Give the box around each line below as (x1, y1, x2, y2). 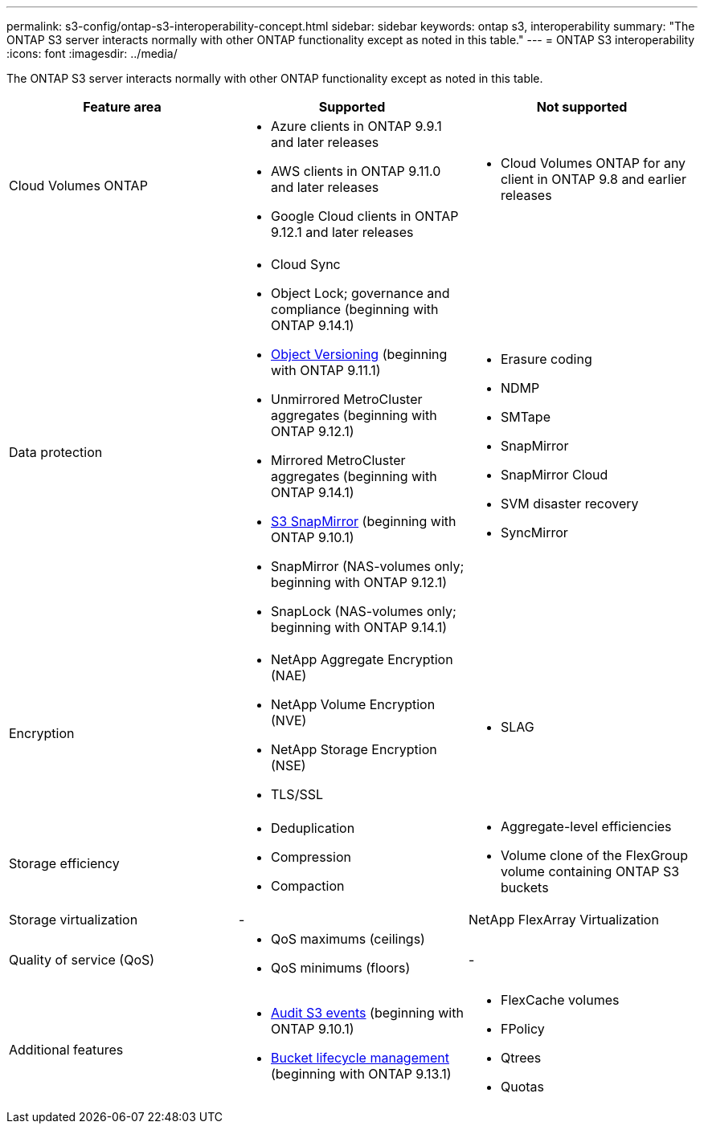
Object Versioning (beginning (270, 346, 448, 362)
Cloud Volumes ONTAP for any (500, 155, 686, 171)
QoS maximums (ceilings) (270, 931, 425, 947)
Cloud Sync (270, 256, 341, 272)
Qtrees (500, 1050, 542, 1066)
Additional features (9, 1042, 124, 1058)
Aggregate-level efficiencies (500, 818, 672, 834)
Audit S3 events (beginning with (270, 1005, 464, 1021)
